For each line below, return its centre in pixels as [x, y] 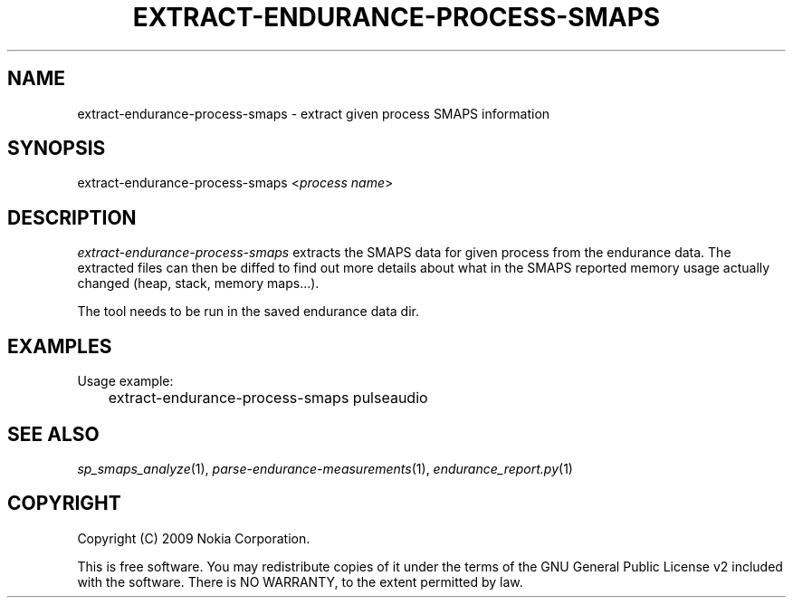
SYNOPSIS [57, 149]
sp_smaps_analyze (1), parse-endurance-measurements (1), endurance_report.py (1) [325, 468]
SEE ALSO [53, 434]
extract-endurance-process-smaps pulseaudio [268, 398]
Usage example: [125, 381]
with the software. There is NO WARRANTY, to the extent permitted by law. [300, 581]
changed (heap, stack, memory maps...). [198, 283]
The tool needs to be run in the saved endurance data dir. [248, 312]
